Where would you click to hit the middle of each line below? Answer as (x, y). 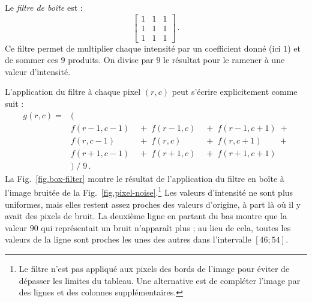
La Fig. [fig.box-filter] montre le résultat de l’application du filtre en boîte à (145, 178)
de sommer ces (31, 60)
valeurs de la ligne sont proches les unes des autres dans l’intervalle (128, 239)
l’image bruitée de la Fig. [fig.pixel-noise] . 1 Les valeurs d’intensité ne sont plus (149, 192)
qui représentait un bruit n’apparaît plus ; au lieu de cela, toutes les (166, 227)
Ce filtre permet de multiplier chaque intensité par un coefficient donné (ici (143, 48)
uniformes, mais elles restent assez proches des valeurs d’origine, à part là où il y (153, 204)
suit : (14, 104)
